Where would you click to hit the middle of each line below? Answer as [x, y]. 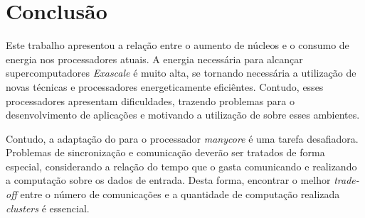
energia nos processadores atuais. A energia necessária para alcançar [154, 59]
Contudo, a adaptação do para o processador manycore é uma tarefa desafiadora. [182, 138]
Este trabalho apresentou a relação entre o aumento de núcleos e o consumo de [178, 45]
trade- [347, 180]
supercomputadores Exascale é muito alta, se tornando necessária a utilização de [181, 73]
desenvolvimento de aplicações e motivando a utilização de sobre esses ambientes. [183, 115]
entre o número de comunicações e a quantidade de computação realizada [180, 194]
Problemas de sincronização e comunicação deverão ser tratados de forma [165, 152]
